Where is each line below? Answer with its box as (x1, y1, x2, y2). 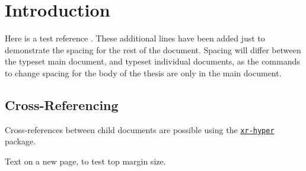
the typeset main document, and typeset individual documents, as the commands (5, 55, 300, 67)
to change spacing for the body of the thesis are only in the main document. (5, 66, 282, 79)
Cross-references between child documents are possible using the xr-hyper (5, 123, 275, 135)
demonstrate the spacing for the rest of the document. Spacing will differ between (5, 43, 301, 56)
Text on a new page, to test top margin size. (5, 154, 166, 167)
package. (5, 135, 36, 147)
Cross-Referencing (5, 95, 119, 114)
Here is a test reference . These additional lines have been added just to (5, 32, 265, 44)
